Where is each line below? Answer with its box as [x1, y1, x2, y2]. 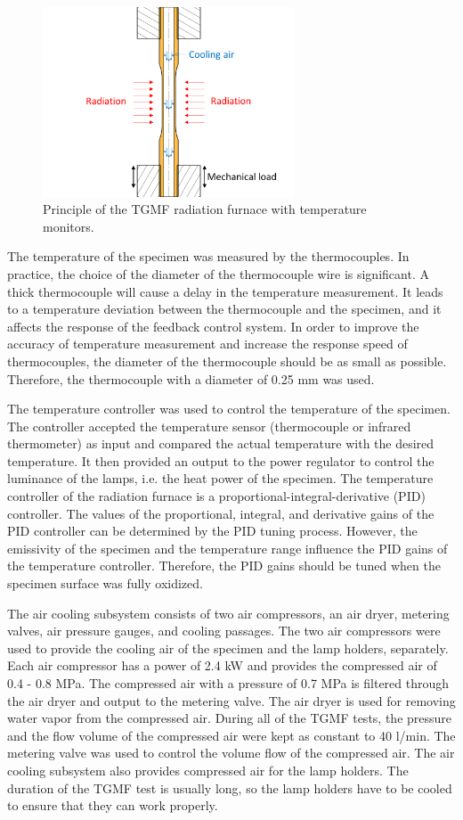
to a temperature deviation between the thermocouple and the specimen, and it [7, 299, 442, 318]
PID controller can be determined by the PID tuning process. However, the [7, 521, 418, 540]
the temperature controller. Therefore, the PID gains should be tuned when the [7, 556, 441, 575]
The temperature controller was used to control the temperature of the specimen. [7, 399, 451, 418]
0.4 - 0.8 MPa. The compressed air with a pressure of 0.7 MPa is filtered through [7, 674, 450, 693]
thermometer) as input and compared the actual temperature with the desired [7, 434, 435, 453]
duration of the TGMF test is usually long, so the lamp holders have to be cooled [7, 778, 452, 797]
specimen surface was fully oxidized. [7, 574, 203, 593]
